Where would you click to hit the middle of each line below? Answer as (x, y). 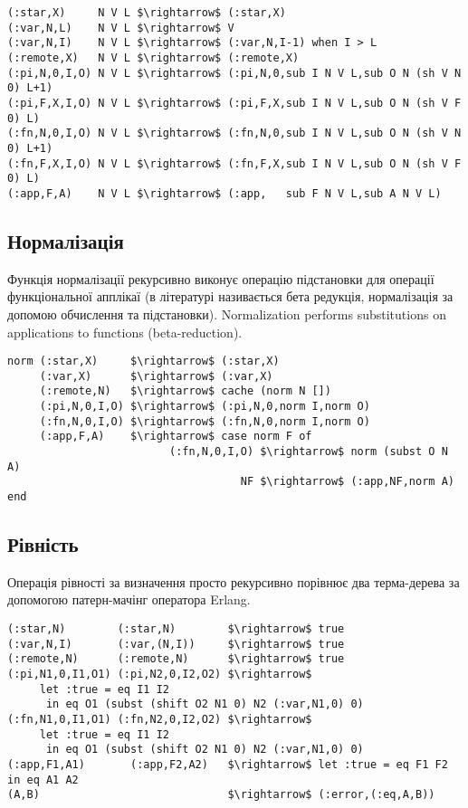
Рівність (43, 544)
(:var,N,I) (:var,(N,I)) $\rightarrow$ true (176, 644)
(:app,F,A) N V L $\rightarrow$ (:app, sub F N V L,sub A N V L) (224, 193)
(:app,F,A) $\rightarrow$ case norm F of (176, 437)
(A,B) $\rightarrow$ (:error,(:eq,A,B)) (221, 795)
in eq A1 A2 (43, 779)
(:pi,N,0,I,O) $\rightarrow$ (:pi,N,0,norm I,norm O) (205, 407)
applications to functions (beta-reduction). (125, 332)
